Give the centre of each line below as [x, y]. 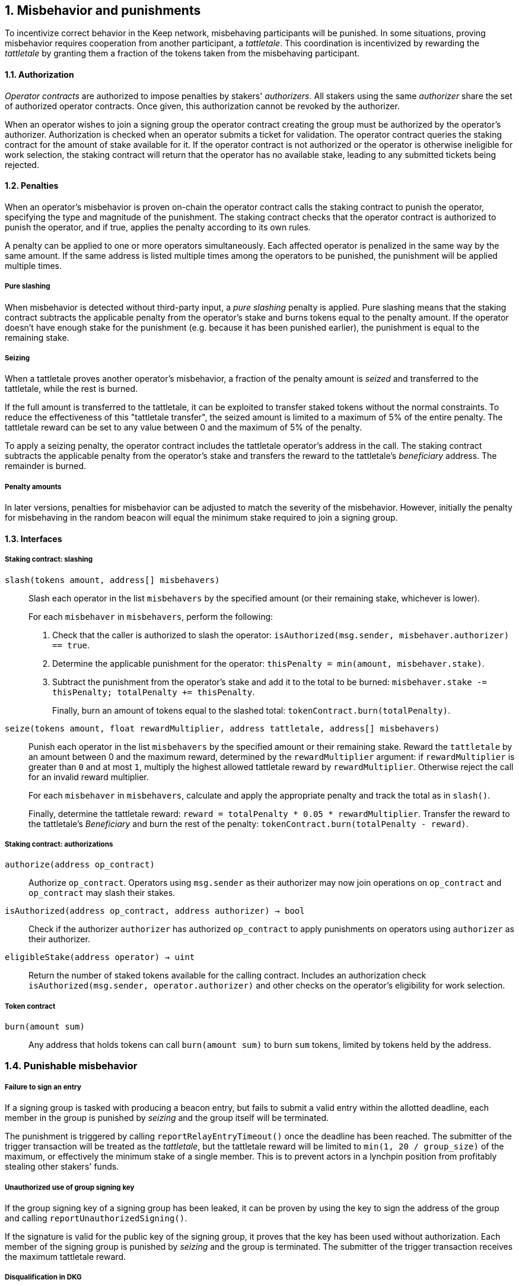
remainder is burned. [46, 466]
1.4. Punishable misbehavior [71, 1065]
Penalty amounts [33, 487]
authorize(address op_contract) [80, 865]
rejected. [22, 164]
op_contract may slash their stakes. [102, 893]
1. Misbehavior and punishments [103, 10]
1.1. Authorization [39, 75]
